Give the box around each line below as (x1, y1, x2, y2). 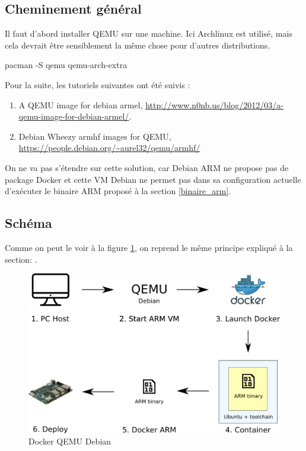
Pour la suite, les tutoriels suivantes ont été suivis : (5, 78, 190, 91)
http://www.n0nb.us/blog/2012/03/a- (145, 98, 283, 111)
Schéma (5, 214, 52, 232)
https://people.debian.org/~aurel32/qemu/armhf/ (18, 141, 200, 154)
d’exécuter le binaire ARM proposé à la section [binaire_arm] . (5, 185, 231, 197)
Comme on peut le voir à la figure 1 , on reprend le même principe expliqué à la (5, 241, 293, 253)
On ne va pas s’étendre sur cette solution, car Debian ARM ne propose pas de (5, 161, 289, 173)
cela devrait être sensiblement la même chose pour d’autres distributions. (5, 38, 270, 51)
